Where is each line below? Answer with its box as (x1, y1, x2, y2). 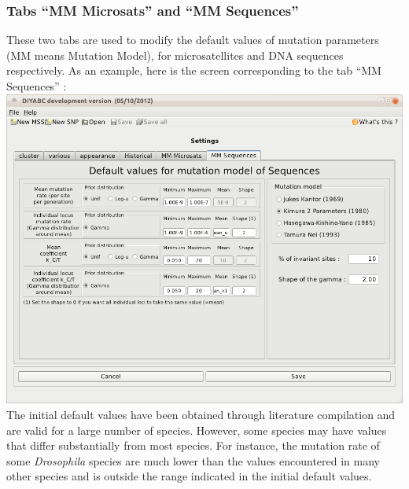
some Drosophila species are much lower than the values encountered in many (6, 452, 381, 469)
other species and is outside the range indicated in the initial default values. (6, 468, 372, 484)
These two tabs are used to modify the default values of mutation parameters (6, 31, 379, 48)
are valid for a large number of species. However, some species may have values (6, 421, 387, 438)
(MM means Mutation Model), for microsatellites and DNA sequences (6, 46, 344, 63)
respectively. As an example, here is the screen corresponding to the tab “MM (6, 62, 381, 79)
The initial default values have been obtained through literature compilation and (6, 406, 396, 423)
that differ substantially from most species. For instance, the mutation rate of (6, 437, 380, 454)
